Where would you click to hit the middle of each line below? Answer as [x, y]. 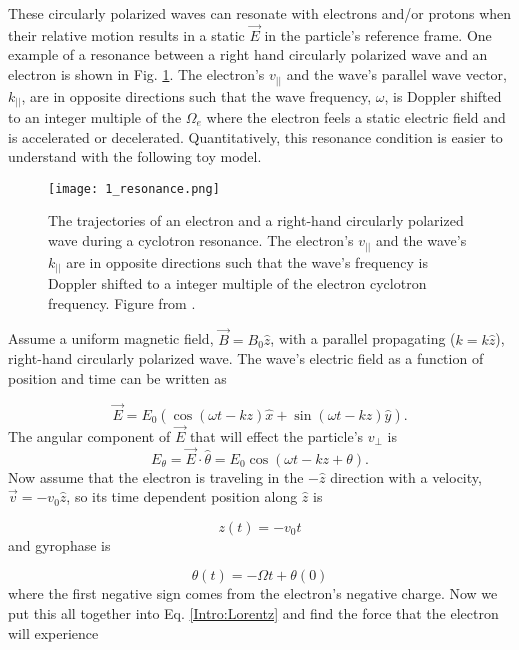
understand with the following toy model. [135, 156]
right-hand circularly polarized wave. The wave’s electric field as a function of [246, 358]
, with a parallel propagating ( [363, 338]
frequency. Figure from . [122, 302]
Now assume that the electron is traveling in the [156, 476]
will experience [53, 632]
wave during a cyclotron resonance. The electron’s [201, 240]
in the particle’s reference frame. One [378, 34]
